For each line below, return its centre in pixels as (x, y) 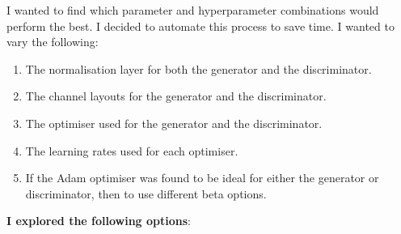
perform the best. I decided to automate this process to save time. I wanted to (200, 26)
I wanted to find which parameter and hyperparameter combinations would (193, 10)
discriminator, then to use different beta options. (146, 193)
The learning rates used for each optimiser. (132, 150)
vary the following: (53, 42)
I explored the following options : (99, 221)
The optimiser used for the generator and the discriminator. (174, 123)
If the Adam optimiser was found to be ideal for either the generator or (202, 178)
